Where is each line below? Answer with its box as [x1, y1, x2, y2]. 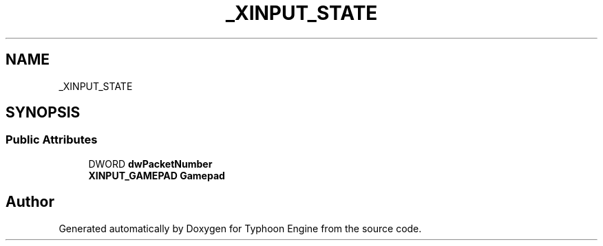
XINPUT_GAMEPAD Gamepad [88, 169, 225, 181]
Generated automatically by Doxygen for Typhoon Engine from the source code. [59, 222, 422, 234]
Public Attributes [6, 133, 98, 147]
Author [6, 193, 54, 211]
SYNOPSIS [6, 104, 81, 122]
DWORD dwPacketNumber [88, 157, 213, 170]
